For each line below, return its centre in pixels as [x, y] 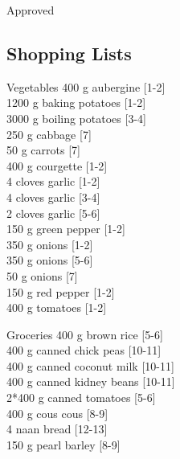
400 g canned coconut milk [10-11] [90, 365]
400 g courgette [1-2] [57, 165]
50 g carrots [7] [43, 150]
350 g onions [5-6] [50, 260]
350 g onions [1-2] [50, 244]
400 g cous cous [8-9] [57, 413]
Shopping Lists [69, 53]
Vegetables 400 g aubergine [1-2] [86, 86]
